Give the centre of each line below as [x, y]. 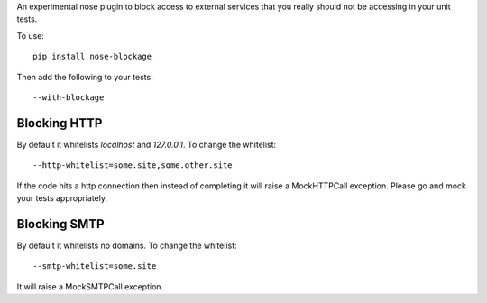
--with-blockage [69, 97]
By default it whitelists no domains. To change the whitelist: [127, 245]
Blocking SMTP [60, 224]
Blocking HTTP [60, 123]
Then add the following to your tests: [85, 77]
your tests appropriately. [62, 198]
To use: [31, 35]
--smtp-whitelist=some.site [95, 266]
